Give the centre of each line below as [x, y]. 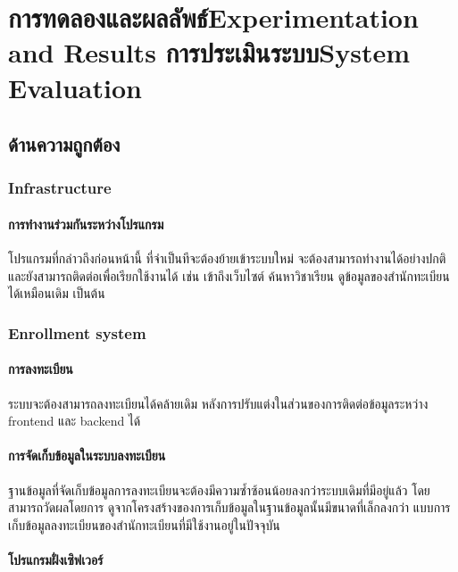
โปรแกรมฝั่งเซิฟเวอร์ [56, 559]
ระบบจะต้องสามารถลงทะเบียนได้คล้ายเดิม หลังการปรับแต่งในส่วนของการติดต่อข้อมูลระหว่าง [218, 403]
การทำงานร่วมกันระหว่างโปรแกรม [86, 224]
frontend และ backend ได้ [75, 421]
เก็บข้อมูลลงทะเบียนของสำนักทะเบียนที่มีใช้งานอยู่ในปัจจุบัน [144, 524]
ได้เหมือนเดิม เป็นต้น [57, 293]
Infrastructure [60, 188]
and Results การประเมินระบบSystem [209, 52]
